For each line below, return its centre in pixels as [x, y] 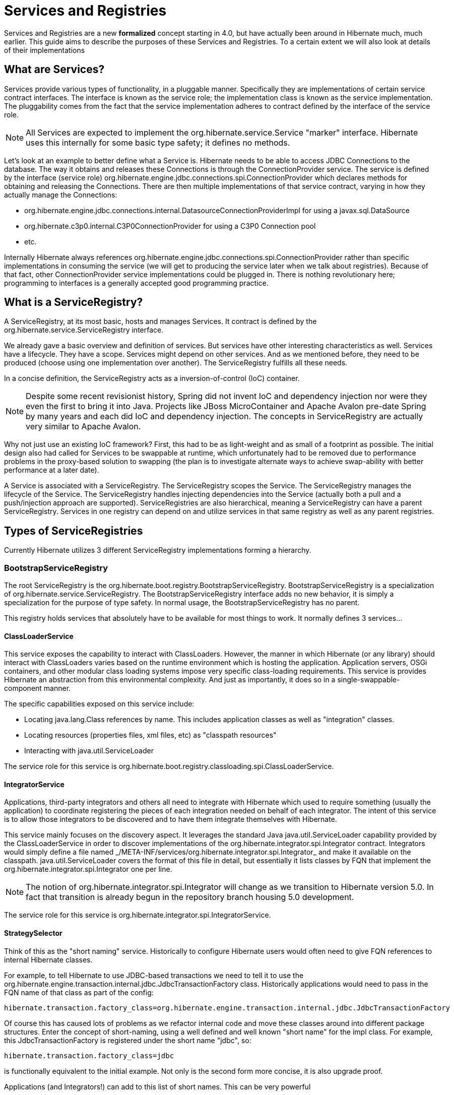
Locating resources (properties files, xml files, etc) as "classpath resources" [150, 735]
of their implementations [45, 50]
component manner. [38, 688]
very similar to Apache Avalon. [83, 427]
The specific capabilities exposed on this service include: [99, 704]
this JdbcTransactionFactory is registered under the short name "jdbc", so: [128, 1040]
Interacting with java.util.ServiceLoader [89, 751]
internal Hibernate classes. [48, 959]
